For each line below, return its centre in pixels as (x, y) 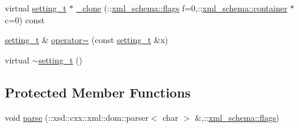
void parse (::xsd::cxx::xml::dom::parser (77, 117)
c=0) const (25, 19)
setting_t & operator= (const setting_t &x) (87, 40)
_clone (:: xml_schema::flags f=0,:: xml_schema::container (182, 8)
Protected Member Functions (98, 92)
